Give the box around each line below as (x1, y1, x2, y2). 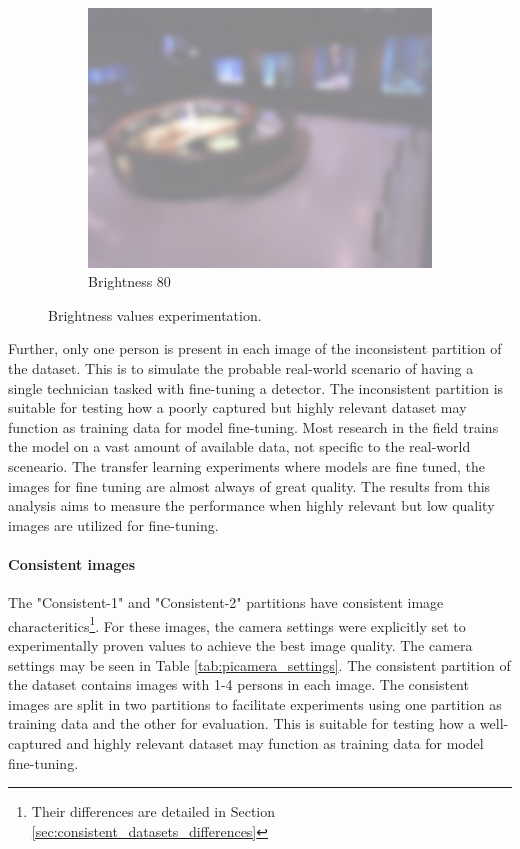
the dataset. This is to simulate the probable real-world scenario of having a (8, 358, 474, 379)
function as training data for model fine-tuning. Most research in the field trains (8, 416, 499, 437)
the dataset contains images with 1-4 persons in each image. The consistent (8, 674, 469, 695)
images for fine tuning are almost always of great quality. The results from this (8, 475, 491, 496)
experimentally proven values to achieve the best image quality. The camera (8, 635, 473, 656)
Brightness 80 (88, 271, 171, 292)
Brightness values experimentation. (48, 304, 262, 325)
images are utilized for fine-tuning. (8, 514, 219, 535)
